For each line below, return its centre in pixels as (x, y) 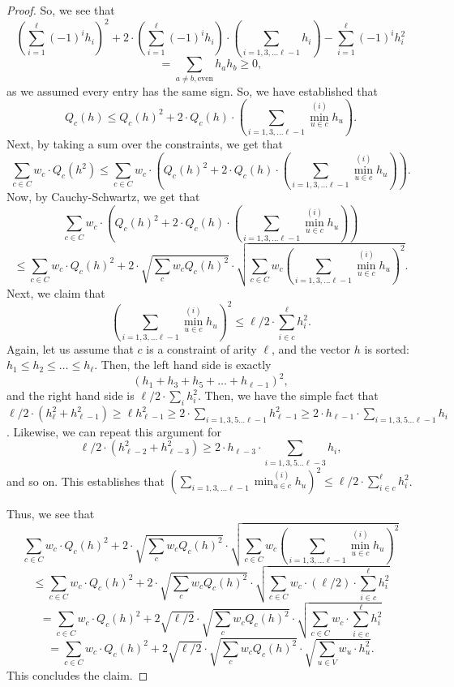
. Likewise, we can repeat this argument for (114, 431)
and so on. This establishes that (86, 481)
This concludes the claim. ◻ (77, 674)
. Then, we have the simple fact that (288, 395)
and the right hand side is (71, 395)
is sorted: (387, 348)
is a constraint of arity (201, 348)
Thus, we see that (51, 514)
